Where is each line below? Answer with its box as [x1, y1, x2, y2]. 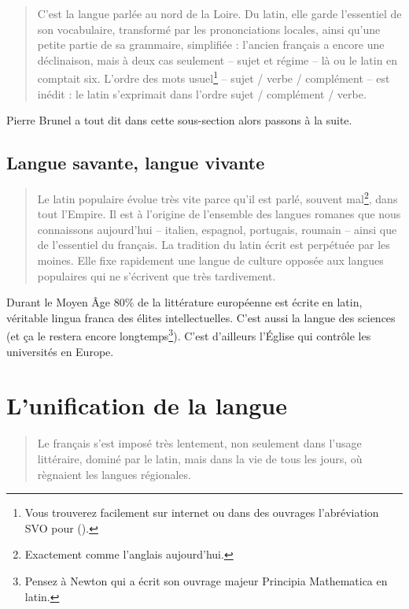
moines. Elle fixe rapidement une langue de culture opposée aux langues [37, 252, 384, 269]
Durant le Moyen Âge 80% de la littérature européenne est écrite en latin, [6, 294, 363, 310]
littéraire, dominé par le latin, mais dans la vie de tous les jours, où [37, 450, 363, 466]
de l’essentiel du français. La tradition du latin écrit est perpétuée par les [37, 236, 390, 253]
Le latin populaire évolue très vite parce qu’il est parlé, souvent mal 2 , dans [37, 188, 398, 206]
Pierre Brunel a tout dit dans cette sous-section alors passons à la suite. [6, 112, 352, 128]
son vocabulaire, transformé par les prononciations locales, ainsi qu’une [37, 20, 381, 37]
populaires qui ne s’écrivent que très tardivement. [37, 267, 276, 284]
